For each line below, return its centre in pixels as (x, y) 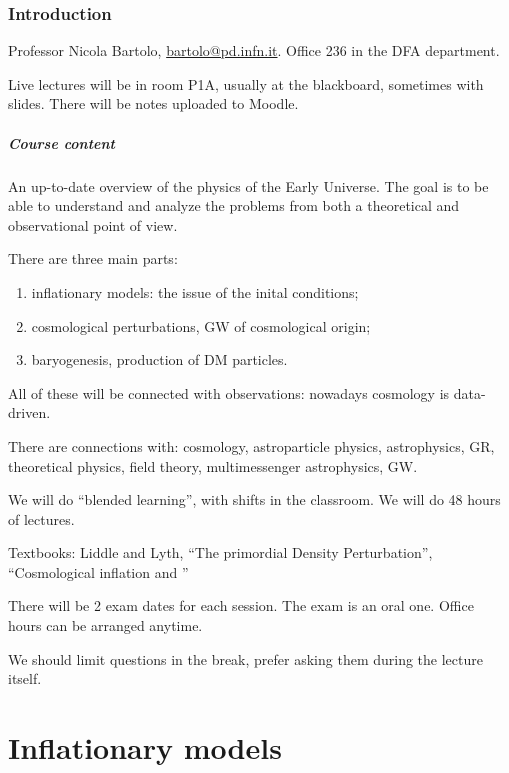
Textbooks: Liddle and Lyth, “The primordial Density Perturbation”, (220, 552)
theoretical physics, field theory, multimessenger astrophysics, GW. (213, 465)
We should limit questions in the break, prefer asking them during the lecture (245, 658)
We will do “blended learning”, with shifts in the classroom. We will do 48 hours (254, 499)
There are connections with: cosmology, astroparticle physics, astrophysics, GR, (251, 445)
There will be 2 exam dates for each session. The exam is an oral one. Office (241, 605)
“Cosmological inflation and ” (98, 571)
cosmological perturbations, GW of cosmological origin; (201, 325)
